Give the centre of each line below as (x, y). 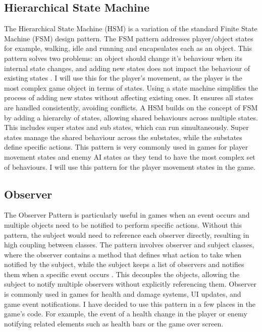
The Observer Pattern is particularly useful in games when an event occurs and (127, 215)
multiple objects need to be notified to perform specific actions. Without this (123, 224)
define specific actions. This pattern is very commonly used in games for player (126, 147)
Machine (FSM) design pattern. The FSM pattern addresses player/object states (129, 38)
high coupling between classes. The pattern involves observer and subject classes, (129, 245)
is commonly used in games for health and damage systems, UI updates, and (123, 294)
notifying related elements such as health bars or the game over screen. (114, 323)
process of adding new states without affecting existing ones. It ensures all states (129, 97)
